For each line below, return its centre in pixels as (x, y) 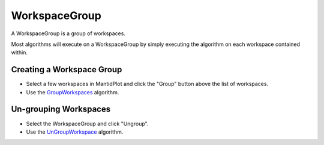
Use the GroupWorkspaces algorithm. (73, 92)
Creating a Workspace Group (67, 70)
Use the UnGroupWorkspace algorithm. (75, 132)
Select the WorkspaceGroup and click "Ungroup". (87, 124)
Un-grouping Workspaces (61, 109)
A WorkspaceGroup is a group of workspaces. (68, 33)
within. (19, 53)
